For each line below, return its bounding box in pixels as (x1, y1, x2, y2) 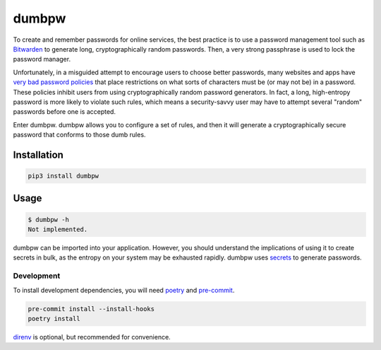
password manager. (13, 55, 71, 64)
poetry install (28, 315, 80, 322)
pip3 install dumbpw (28, 172, 99, 180)
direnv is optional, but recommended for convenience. (13, 332, 171, 341)
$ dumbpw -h (28, 216, 70, 223)
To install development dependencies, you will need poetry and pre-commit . (13, 286, 235, 294)
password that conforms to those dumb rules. (13, 131, 146, 139)
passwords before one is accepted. (13, 107, 116, 116)
